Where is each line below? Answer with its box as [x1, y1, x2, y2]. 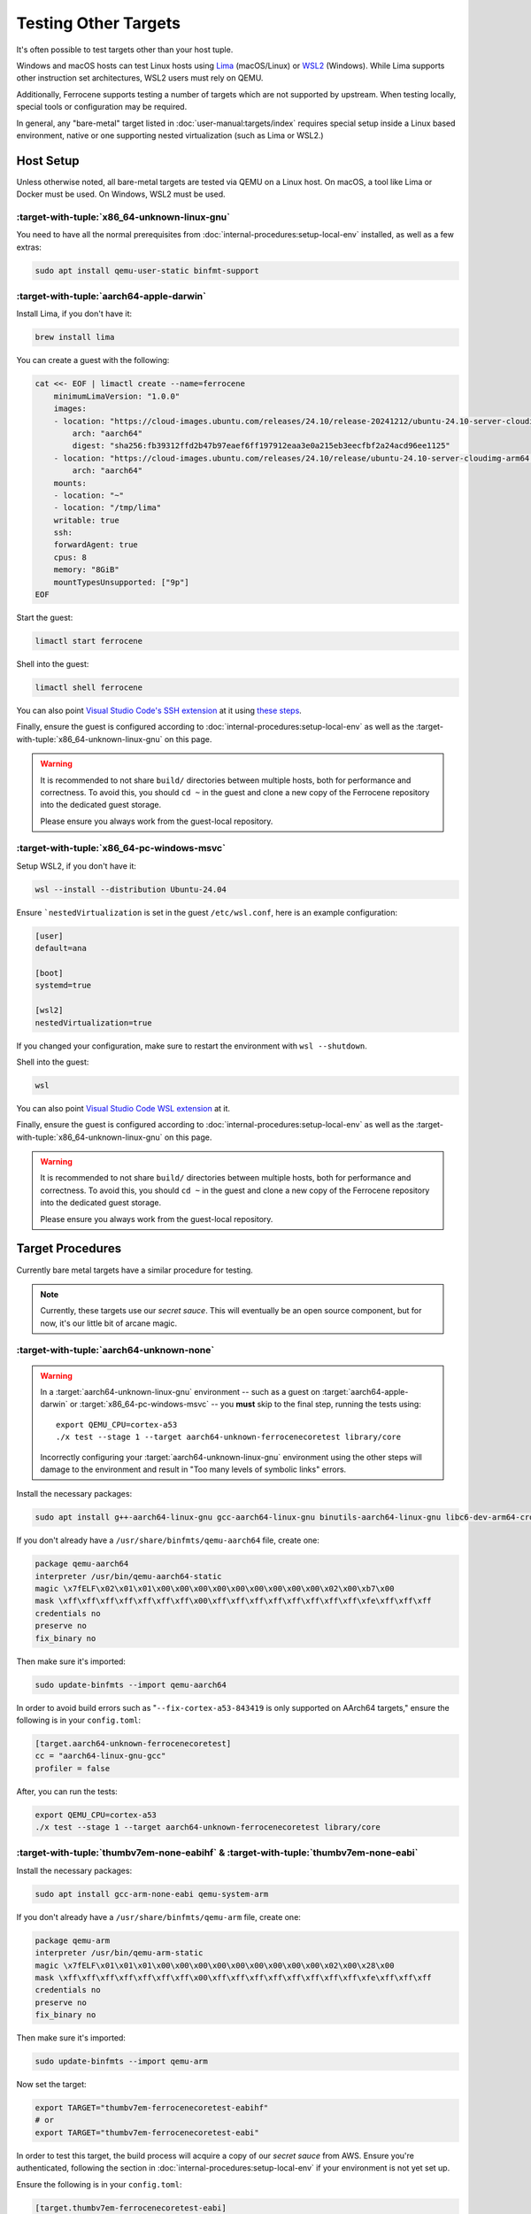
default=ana [35, 943, 88, 954]
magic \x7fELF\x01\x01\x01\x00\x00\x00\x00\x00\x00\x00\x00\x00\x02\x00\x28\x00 [35, 1960, 395, 1970]
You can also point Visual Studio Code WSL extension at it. [16, 1103, 230, 1113]
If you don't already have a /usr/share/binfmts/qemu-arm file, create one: [16, 1911, 301, 1922]
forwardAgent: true [53, 540, 139, 550]
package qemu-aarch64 [35, 1559, 129, 1569]
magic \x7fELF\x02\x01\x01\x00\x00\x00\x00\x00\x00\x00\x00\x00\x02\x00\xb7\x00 [35, 1583, 395, 1594]
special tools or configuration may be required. [16, 102, 188, 112]
